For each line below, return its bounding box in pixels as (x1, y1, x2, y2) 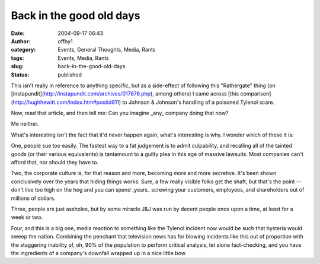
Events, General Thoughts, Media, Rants (57, 46, 156, 53)
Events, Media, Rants (57, 54, 109, 62)
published (57, 71, 82, 78)
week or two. (11, 214, 43, 221)
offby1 (57, 37, 73, 44)
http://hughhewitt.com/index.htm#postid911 (12, 98, 120, 106)
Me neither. (11, 120, 39, 128)
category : (11, 46, 36, 53)
